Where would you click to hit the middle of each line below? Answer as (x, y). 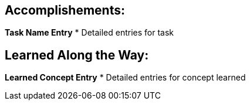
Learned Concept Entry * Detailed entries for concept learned (125, 78)
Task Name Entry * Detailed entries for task (89, 33)
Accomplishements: (65, 10)
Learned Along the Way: (77, 55)
